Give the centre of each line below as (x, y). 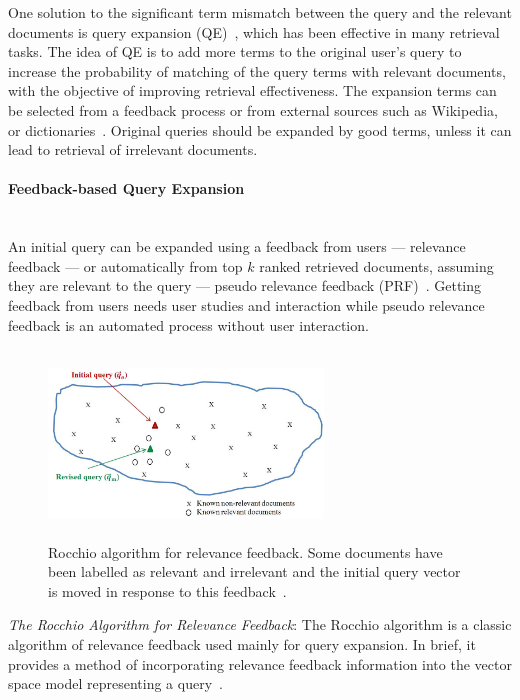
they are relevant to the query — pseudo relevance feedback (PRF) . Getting (245, 285)
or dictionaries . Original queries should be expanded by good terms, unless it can (260, 129)
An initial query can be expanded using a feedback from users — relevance (237, 246)
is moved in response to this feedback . (167, 590)
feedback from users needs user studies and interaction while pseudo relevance (246, 304)
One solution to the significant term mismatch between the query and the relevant (260, 12)
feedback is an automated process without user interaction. (188, 324)
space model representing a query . (115, 683)
